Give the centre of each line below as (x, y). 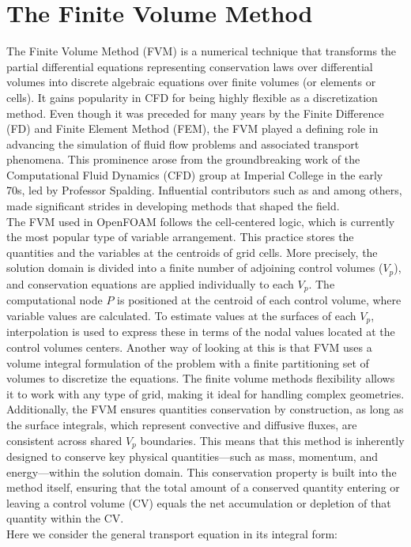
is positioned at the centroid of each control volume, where (259, 300)
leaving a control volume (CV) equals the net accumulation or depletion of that (199, 502)
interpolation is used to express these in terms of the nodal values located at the (201, 332)
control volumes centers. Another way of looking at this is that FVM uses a (189, 347)
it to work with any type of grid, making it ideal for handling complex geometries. (205, 393)
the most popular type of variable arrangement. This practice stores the (180, 237)
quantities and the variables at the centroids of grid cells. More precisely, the (192, 252)
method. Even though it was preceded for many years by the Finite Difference (195, 113)
